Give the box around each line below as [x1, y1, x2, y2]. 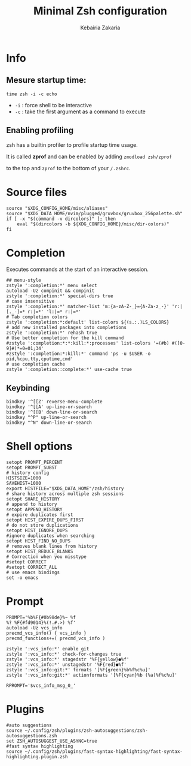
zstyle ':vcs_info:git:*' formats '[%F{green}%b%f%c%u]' [6, 667, 151, 673]
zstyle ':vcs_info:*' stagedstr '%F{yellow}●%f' [6, 656, 130, 663]
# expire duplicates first [6, 512, 73, 518]
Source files [6, 185, 67, 199]
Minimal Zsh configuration [33, 4, 167, 18]
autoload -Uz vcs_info [6, 625, 63, 631]
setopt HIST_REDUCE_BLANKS [6, 548, 73, 555]
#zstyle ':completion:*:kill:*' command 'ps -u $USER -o [6, 351, 151, 357]
